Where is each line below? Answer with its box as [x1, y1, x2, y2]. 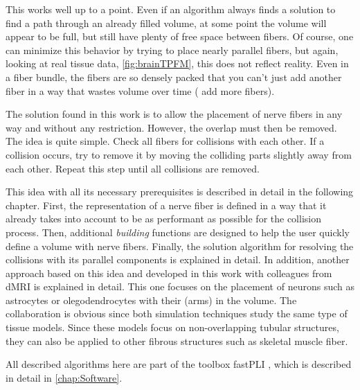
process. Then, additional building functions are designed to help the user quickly [6, 224, 350, 239]
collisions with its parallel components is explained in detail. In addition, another [6, 252, 350, 267]
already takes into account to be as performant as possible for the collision [6, 211, 321, 226]
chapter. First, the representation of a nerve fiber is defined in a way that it [6, 197, 327, 212]
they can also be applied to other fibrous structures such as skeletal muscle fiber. [6, 333, 348, 348]
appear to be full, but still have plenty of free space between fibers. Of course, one [6, 29, 354, 44]
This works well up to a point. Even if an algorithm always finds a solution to [6, 2, 336, 16]
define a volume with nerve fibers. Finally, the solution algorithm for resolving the [6, 238, 354, 253]
